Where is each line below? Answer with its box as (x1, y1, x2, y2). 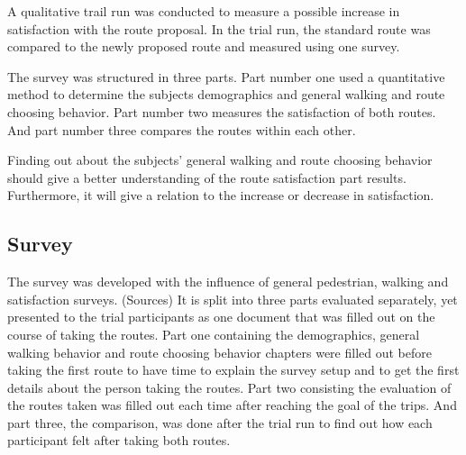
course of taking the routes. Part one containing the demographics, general (7, 324, 420, 343)
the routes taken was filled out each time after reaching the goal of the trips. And (7, 396, 457, 414)
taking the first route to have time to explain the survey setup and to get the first (7, 360, 460, 379)
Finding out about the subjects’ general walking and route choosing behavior (7, 150, 433, 169)
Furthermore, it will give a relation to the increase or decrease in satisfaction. (7, 186, 434, 205)
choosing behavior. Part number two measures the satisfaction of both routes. (7, 102, 436, 121)
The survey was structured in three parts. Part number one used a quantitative (7, 67, 445, 86)
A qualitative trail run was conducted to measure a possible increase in (7, 2, 400, 20)
